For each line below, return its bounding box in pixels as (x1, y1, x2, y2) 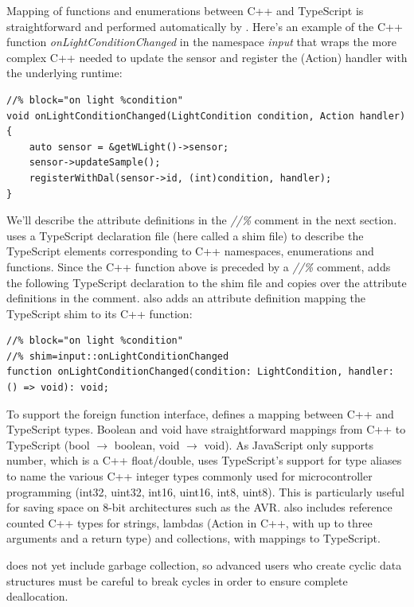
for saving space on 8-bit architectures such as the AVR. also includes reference (6, 499, 393, 516)
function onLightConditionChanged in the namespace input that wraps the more (6, 33, 396, 50)
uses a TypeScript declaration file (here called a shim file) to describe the (6, 227, 364, 243)
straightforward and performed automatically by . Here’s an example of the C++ (6, 18, 403, 34)
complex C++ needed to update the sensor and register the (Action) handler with (6, 49, 408, 65)
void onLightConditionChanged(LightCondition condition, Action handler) (6, 110, 406, 122)
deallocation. (6, 588, 68, 605)
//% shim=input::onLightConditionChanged (6, 350, 229, 362)
